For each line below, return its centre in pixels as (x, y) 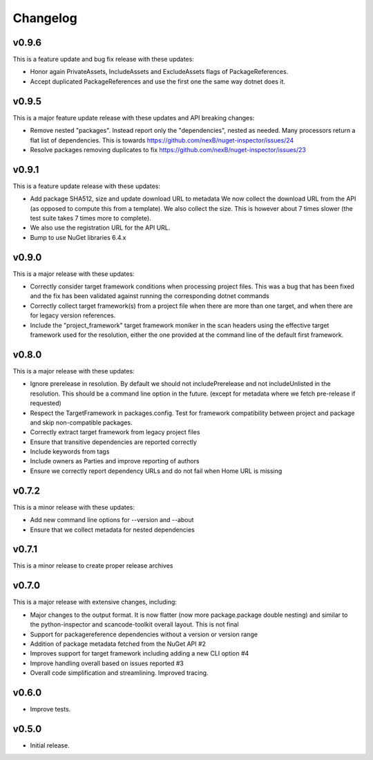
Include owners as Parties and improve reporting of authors (115, 461)
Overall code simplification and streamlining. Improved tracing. (119, 673)
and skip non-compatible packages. (81, 423)
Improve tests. (50, 709)
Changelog (45, 18)
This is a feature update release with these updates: (87, 186)
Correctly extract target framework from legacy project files (115, 432)
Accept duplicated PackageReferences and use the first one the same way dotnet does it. (158, 81)
